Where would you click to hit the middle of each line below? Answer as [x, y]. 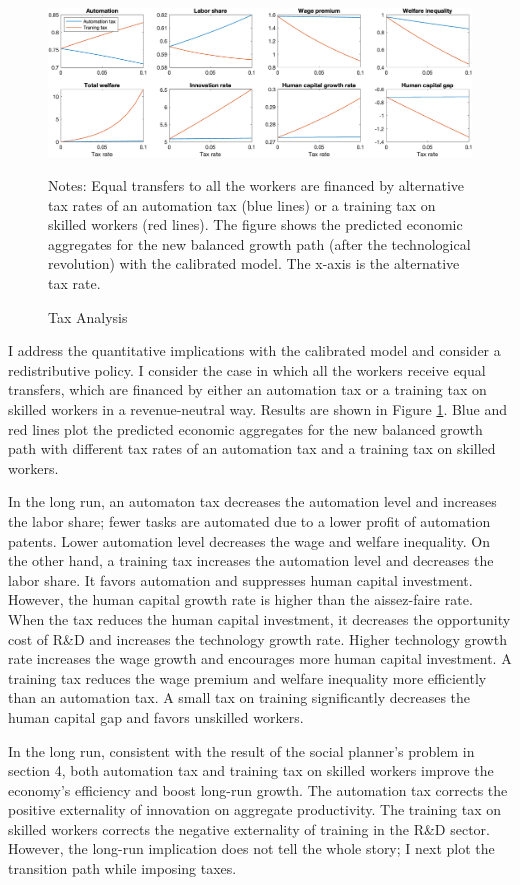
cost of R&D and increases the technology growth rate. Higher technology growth [257, 638]
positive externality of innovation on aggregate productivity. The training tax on [255, 809]
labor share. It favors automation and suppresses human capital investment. [240, 579]
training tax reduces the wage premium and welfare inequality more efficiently [247, 677]
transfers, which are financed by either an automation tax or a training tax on [247, 389]
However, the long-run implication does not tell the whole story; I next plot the [251, 848]
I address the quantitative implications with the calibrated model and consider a [254, 350]
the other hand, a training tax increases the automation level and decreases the [251, 560]
